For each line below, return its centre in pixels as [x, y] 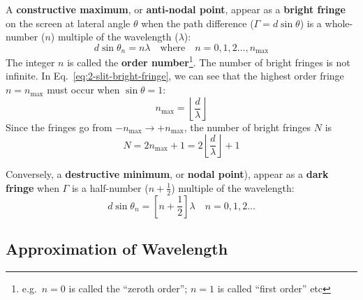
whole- [339, 23]
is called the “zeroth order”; [128, 288]
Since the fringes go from [59, 127]
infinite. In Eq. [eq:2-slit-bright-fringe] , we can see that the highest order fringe [175, 76]
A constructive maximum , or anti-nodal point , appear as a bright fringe [176, 9]
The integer [30, 62]
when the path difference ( [198, 23]
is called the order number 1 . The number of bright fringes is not [209, 61]
